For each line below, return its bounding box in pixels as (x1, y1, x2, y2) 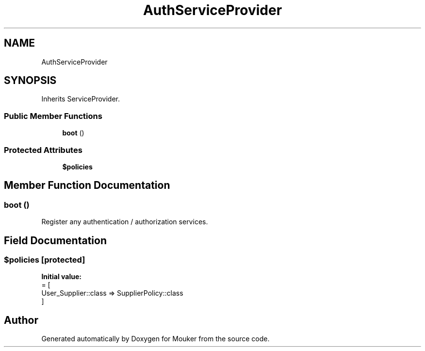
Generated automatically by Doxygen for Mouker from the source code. (41, 334, 270, 343)
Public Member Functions (4, 111, 102, 121)
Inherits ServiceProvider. (41, 95, 120, 103)
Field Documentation (4, 234, 107, 247)
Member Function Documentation (4, 179, 170, 192)
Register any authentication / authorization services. (41, 217, 208, 226)
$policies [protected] (4, 255, 85, 265)
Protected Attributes (4, 145, 82, 155)
